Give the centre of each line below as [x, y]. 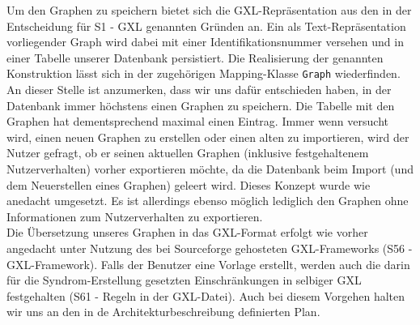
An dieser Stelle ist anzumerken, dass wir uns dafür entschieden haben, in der [199, 90]
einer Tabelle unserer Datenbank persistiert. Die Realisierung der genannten [195, 57]
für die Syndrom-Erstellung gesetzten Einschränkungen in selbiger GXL [184, 280]
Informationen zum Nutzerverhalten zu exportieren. [135, 216]
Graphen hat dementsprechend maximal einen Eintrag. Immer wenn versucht [197, 121]
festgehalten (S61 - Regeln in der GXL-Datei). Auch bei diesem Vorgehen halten [206, 295]
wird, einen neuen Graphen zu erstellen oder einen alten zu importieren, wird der [208, 137]
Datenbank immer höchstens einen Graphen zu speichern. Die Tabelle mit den [201, 105]
